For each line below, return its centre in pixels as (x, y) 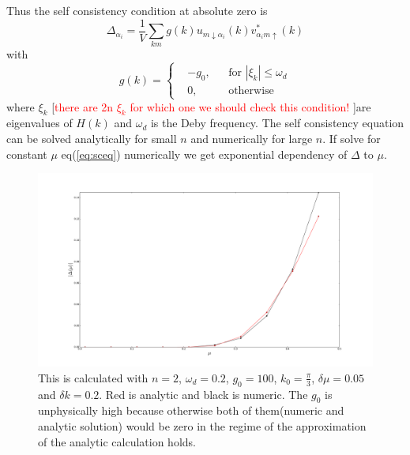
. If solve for (352, 138)
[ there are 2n (83, 106)
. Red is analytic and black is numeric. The (203, 394)
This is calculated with (93, 377)
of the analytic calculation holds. (117, 441)
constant (27, 154)
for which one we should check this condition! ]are (250, 106)
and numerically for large (252, 138)
